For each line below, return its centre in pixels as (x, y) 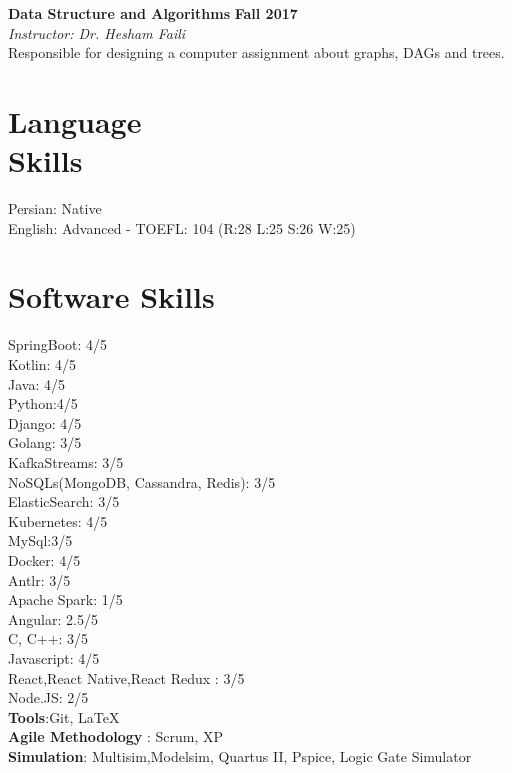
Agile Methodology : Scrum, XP (116, 736)
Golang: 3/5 (45, 442)
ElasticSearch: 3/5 (64, 501)
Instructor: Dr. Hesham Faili (97, 32)
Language (75, 120)
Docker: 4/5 (44, 559)
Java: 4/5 (36, 383)
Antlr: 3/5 (39, 579)
